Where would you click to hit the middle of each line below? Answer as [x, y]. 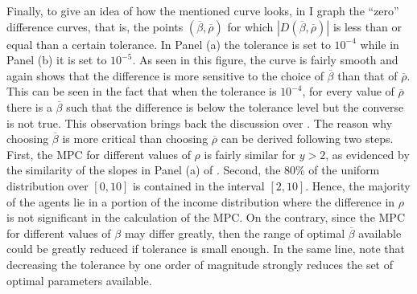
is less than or [367, 26]
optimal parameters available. [79, 280]
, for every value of [348, 91]
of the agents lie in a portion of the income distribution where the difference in [201, 201]
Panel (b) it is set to [57, 60]
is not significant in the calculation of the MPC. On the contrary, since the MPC [206, 217]
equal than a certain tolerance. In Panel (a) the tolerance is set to [169, 44]
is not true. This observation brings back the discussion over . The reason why [200, 122]
